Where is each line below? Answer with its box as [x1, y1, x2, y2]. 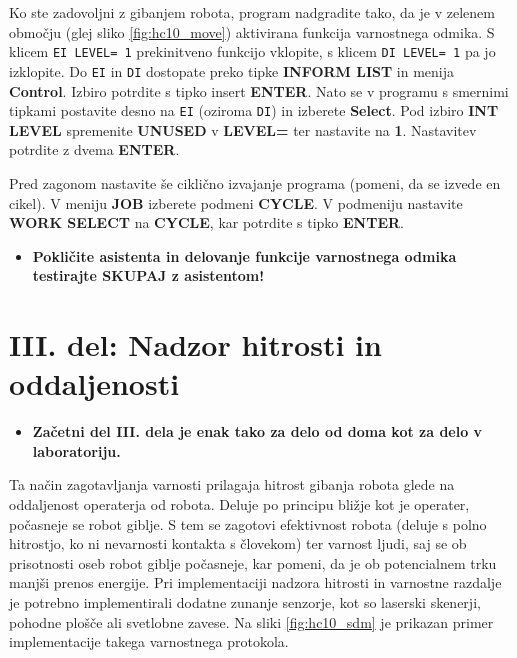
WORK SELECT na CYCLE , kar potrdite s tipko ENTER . [9, 212, 404, 233]
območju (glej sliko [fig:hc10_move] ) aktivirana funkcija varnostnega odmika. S [9, 21, 495, 42]
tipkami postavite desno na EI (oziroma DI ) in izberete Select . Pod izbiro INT [9, 100, 499, 121]
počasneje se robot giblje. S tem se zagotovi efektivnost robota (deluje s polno [9, 513, 487, 534]
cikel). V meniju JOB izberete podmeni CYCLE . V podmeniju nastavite [9, 192, 463, 213]
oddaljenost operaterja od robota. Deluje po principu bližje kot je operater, [9, 494, 470, 514]
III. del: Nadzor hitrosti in [9, 324, 382, 365]
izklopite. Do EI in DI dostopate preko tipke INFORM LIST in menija [9, 60, 454, 81]
